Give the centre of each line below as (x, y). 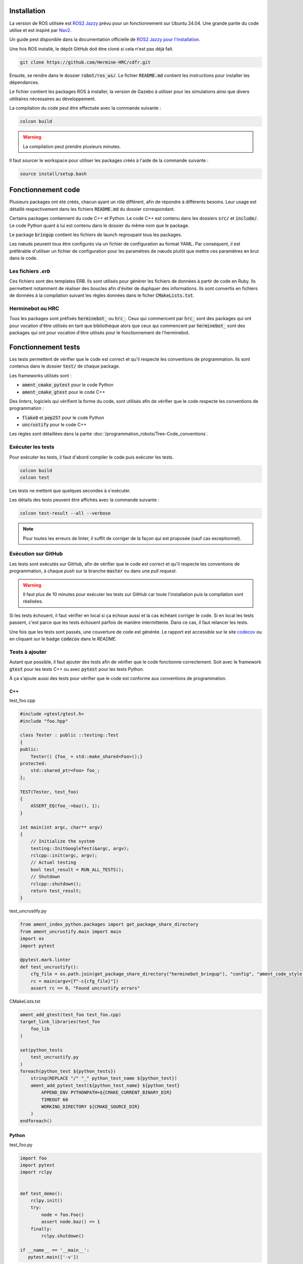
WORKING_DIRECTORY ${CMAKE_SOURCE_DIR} (90, 1107)
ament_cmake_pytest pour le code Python (68, 385)
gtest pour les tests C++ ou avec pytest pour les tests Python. (77, 669)
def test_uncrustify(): (49, 967)
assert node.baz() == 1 (71, 1222)
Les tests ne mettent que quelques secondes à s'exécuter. (70, 490)
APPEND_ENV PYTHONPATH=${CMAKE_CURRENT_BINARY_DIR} (107, 1093)
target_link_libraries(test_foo (60, 1022)
